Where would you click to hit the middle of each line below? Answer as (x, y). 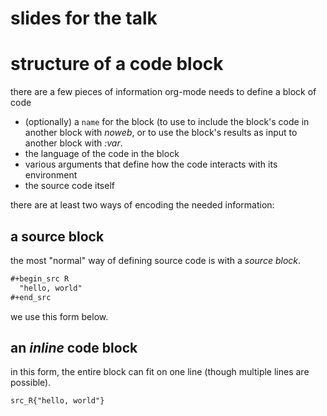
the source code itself (69, 186)
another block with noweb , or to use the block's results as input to (161, 133)
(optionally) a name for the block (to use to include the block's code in (167, 122)
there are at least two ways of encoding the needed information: (142, 205)
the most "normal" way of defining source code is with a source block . (156, 260)
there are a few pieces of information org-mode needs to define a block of (163, 92)
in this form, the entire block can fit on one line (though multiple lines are (160, 372)
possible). (31, 383)
